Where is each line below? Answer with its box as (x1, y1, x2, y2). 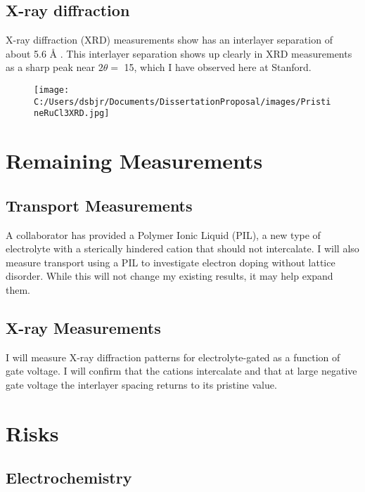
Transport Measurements (6, 194, 193, 216)
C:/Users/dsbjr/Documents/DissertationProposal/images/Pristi (34, 96, 331, 107)
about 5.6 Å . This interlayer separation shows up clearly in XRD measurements (6, 46, 352, 60)
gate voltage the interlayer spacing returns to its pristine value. (6, 377, 277, 391)
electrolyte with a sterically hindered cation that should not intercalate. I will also (6, 241, 359, 256)
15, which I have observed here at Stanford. (124, 60, 312, 75)
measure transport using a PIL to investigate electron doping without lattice (6, 254, 335, 269)
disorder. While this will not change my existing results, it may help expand (6, 268, 333, 283)
